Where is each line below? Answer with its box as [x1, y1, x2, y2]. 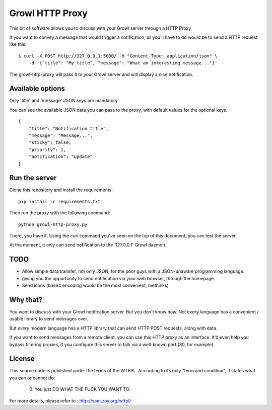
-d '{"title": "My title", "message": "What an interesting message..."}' [28, 60, 218, 66]
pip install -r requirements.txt [18, 199, 101, 204]
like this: [9, 41, 27, 47]
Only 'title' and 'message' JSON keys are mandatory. [9, 98, 119, 104]
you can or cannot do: [9, 375, 55, 381]
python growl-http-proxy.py [18, 221, 88, 227]
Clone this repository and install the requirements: [9, 187, 113, 193]
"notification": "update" [28, 154, 93, 159]
